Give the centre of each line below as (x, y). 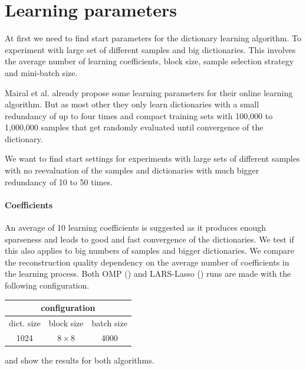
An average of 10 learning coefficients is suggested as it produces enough (136, 227)
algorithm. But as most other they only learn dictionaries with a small (132, 104)
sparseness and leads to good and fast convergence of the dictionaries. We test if (149, 239)
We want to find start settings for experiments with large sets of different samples (152, 158)
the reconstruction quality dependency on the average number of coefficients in (147, 262)
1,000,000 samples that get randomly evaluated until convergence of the (134, 127)
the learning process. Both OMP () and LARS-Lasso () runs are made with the (148, 274)
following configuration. (47, 285)
